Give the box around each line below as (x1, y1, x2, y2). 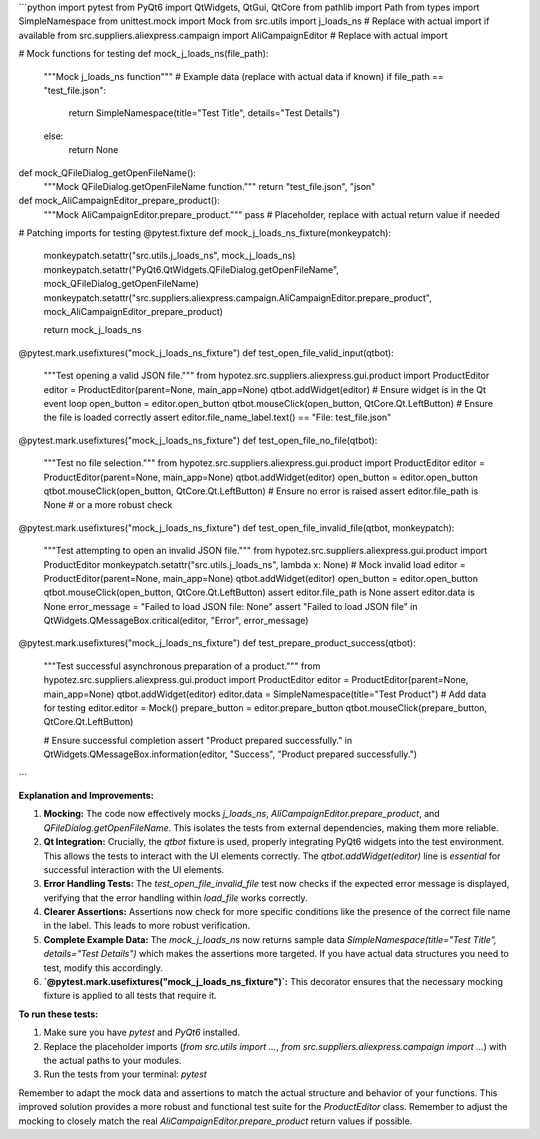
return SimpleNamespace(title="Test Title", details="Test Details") (68, 107, 340, 119)
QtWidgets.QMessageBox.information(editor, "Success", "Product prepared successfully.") (43, 748, 418, 760)
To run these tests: (18, 1008, 99, 1020)
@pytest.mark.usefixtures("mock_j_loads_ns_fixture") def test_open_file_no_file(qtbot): (18, 434, 378, 446)
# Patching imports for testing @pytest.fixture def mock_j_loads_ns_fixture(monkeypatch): (18, 227, 392, 239)
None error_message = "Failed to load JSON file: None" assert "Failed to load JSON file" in (43, 600, 419, 612)
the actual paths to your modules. (43, 1055, 182, 1066)
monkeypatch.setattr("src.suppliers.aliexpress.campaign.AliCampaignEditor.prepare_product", (43, 291, 432, 304)
